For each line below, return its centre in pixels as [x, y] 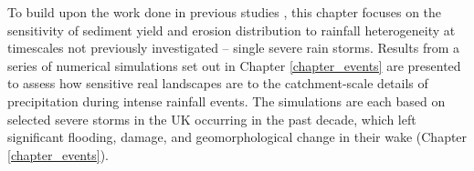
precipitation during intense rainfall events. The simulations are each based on [226, 101]
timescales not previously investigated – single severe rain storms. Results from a [233, 48]
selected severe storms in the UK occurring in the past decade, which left [212, 119]
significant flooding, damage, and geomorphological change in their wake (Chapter [237, 137]
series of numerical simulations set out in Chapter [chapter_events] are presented [234, 65]
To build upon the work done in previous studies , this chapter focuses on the [225, 12]
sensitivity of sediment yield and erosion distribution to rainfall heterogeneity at [232, 30]
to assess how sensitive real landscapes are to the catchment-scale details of [218, 83]
